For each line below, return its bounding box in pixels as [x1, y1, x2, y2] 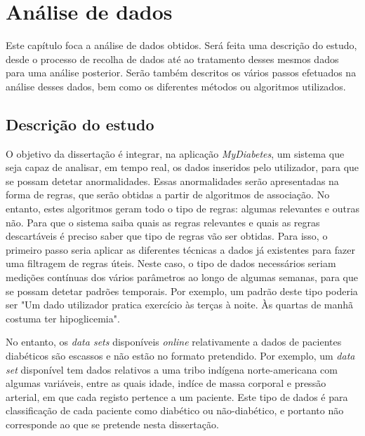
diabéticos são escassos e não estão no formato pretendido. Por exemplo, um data [6, 348, 355, 363]
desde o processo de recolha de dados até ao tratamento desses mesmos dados [6, 51, 339, 66]
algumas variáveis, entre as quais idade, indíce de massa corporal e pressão [6, 376, 326, 390]
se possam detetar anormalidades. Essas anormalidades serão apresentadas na [6, 173, 339, 188]
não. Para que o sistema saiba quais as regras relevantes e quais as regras [6, 214, 320, 229]
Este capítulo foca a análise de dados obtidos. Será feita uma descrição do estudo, [6, 38, 357, 53]
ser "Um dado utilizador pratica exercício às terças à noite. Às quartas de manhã [6, 297, 354, 312]
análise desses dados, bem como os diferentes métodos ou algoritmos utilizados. [6, 79, 346, 93]
